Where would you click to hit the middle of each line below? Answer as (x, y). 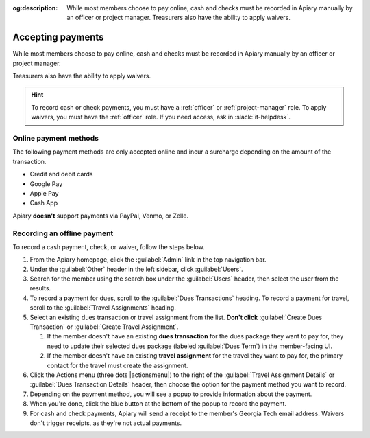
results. (40, 288)
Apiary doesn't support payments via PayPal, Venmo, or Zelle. (100, 216)
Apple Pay (44, 193)
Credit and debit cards (61, 174)
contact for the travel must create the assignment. (118, 365)
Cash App (44, 203)
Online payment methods (56, 139)
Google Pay (46, 184)
